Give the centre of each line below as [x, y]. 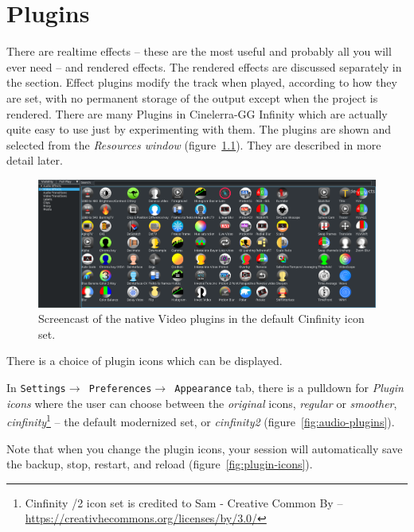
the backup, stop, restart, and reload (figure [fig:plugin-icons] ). [160, 464]
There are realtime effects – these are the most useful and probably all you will [199, 51]
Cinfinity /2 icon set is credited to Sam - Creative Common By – [184, 502]
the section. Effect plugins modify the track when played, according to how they [202, 82]
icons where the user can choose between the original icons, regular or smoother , [202, 403]
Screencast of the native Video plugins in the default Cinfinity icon [201, 318]
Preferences [120, 389]
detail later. [35, 160]
